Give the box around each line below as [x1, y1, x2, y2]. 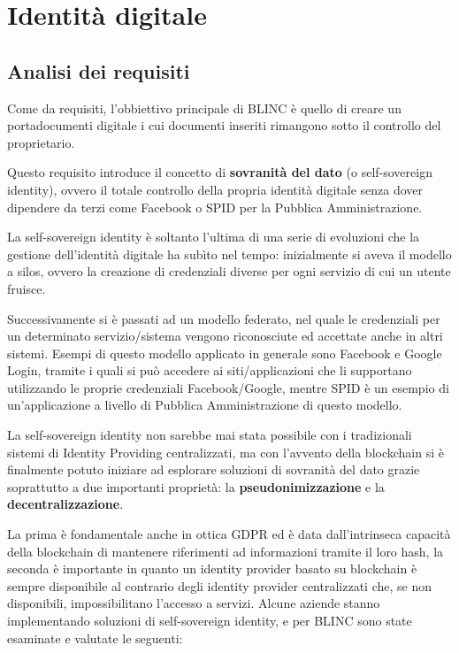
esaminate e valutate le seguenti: [7, 628, 183, 647]
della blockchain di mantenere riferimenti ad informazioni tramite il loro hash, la [7, 542, 444, 560]
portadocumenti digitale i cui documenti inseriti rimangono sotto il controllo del [7, 116, 441, 134]
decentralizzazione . [7, 495, 124, 513]
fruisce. [7, 279, 46, 297]
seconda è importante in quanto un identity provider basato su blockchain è [7, 559, 417, 578]
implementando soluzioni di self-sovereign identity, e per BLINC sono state [7, 611, 412, 630]
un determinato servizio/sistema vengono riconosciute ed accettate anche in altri [7, 326, 443, 345]
